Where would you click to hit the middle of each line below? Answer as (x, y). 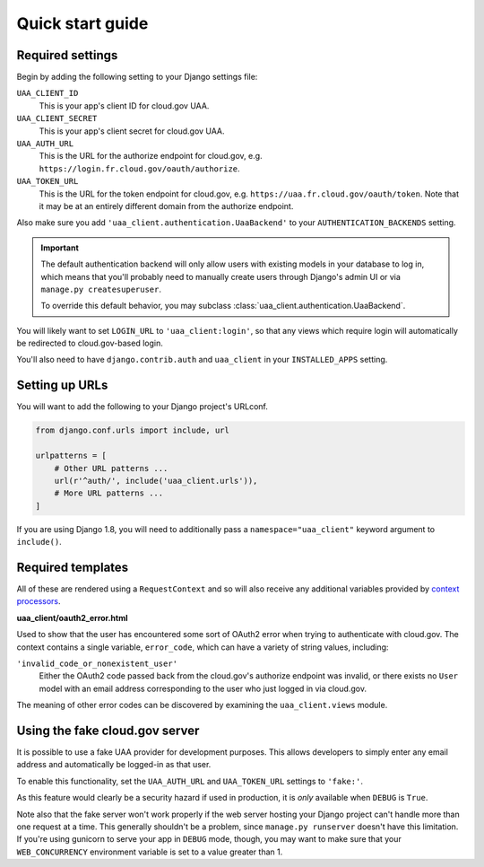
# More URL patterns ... (109, 493)
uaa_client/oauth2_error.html (73, 617)
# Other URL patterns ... (111, 468)
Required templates (73, 567)
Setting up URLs (62, 385)
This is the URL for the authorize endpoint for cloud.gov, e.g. (151, 156)
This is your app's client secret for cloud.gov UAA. (132, 131)
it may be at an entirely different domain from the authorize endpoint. (166, 206)
